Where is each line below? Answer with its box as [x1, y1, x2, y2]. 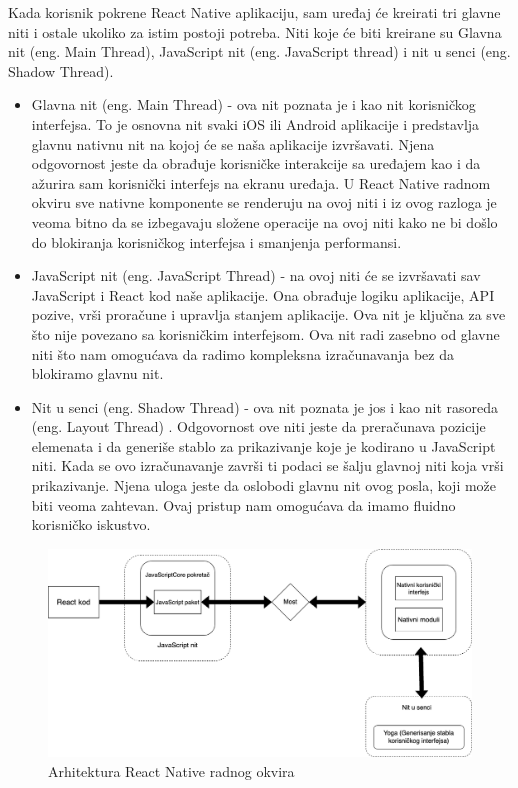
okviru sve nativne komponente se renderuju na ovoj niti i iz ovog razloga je [31, 192, 497, 213]
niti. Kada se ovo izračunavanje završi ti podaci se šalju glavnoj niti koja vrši [31, 455, 504, 476]
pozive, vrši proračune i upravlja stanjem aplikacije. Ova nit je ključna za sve [31, 304, 506, 325]
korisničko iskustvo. [31, 514, 151, 535]
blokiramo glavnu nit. [31, 363, 164, 384]
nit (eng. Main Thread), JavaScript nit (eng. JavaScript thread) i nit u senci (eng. [8, 41, 511, 62]
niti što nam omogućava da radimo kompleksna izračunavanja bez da [31, 343, 454, 364]
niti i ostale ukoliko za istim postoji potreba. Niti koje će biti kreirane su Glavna [8, 21, 502, 42]
